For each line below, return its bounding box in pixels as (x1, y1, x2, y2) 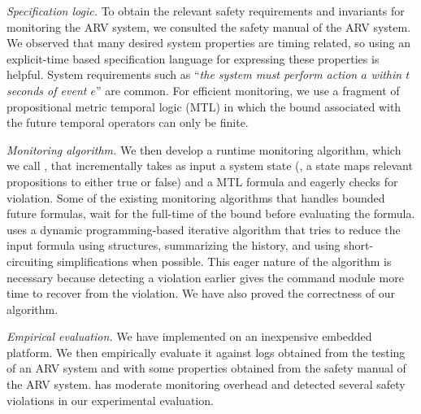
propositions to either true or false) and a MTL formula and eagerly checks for (7, 172, 398, 190)
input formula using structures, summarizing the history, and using (7, 237, 341, 254)
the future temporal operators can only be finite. (7, 114, 249, 131)
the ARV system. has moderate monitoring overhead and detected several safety (7, 376, 406, 393)
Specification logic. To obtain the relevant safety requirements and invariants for (7, 2, 405, 19)
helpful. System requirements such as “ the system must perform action (7, 66, 358, 83)
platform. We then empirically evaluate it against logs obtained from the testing (7, 343, 406, 360)
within (371, 66, 402, 83)
